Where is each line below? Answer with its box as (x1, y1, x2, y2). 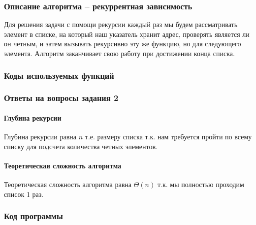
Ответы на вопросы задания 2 (4, 92, 119, 104)
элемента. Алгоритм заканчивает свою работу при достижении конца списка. (4, 48, 235, 58)
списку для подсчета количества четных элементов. (4, 141, 158, 151)
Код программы (4, 210, 63, 222)
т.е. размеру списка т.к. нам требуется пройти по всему (85, 131, 252, 142)
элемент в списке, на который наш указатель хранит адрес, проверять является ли (4, 29, 250, 39)
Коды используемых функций (4, 69, 114, 81)
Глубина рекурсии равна (4, 131, 77, 142)
